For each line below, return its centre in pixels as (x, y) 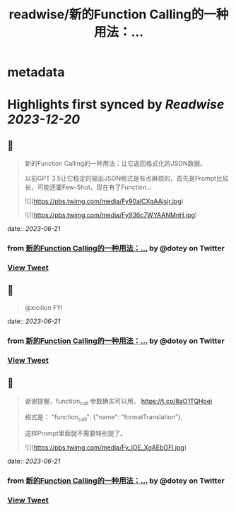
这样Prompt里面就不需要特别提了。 (76, 433)
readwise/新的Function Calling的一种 (119, 14)
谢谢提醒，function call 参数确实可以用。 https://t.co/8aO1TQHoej (118, 402)
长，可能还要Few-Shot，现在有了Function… (88, 187)
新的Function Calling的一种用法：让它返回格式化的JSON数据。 (116, 164)
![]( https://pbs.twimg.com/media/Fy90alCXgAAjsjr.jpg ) (104, 201)
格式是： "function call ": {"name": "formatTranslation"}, (104, 418)
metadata (36, 72)
